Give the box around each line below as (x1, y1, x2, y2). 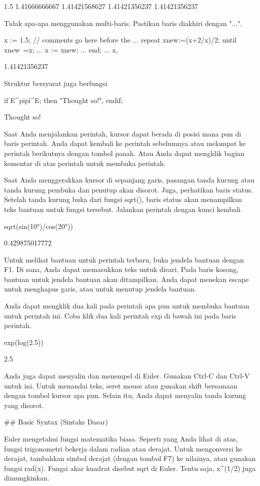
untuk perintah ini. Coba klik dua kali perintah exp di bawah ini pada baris (4, 310, 236, 320)
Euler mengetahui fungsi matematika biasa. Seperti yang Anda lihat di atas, (4, 433, 238, 443)
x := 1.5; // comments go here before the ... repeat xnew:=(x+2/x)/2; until (4, 34, 236, 45)
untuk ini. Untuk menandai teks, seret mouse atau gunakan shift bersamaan (4, 380, 237, 390)
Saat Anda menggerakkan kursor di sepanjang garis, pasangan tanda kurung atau (4, 174, 254, 185)
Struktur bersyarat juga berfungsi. (4, 77, 109, 88)
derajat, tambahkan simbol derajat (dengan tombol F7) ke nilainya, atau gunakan (4, 453, 256, 463)
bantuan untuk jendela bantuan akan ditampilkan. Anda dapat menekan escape (4, 273, 249, 284)
